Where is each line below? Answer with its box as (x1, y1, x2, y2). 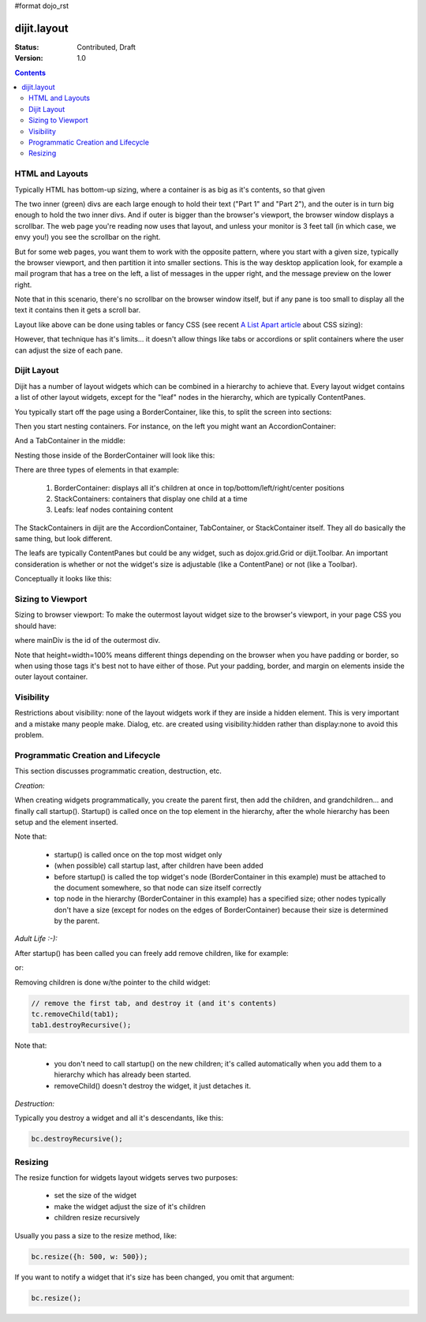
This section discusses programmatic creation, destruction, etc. (14, 766, 222, 776)
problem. (14, 730, 44, 740)
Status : (14, 42, 39, 51)
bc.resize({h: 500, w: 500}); (31, 1252, 148, 1261)
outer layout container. (14, 672, 88, 682)
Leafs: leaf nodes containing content (54, 505, 174, 514)
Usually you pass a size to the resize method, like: (14, 1231, 177, 1240)
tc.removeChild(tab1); (31, 1010, 119, 1019)
